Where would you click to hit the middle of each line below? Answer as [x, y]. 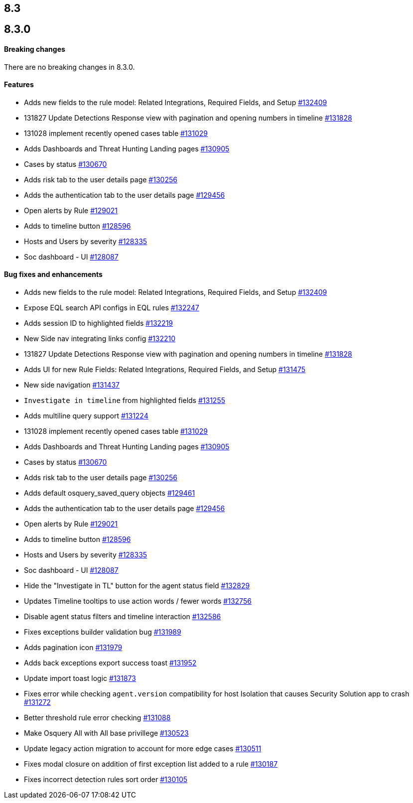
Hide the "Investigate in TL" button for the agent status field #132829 [137, 586]
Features [19, 85]
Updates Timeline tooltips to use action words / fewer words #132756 [138, 601]
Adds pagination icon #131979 [73, 648]
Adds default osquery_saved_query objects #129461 [110, 493]
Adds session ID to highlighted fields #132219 [99, 323]
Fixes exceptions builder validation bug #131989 [103, 632]
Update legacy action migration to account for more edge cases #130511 [143, 749]
